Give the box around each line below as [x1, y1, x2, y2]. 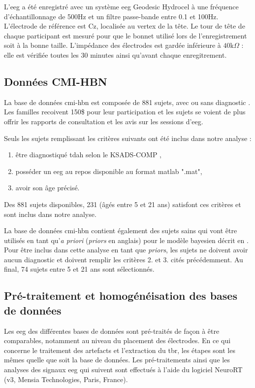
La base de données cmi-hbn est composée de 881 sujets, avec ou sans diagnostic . [4, 97, 251, 107]
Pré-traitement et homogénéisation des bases [4, 288, 237, 303]
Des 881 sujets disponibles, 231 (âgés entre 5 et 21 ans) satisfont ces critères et [4, 199, 241, 209]
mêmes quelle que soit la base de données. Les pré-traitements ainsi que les [4, 354, 230, 365]
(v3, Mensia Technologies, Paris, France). [4, 374, 128, 384]
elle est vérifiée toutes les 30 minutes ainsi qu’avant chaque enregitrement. [4, 49, 227, 60]
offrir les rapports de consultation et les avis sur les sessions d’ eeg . [4, 116, 203, 126]
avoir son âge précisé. [15, 182, 80, 193]
